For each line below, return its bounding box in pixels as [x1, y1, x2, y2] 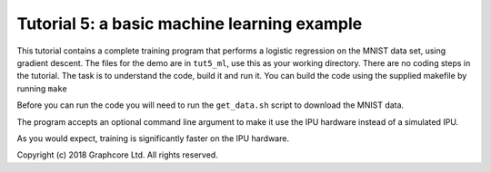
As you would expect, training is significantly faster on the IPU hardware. [16, 132, 290, 144]
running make [16, 82, 67, 94]
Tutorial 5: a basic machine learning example [16, 14, 363, 33]
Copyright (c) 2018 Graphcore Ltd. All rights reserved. [16, 149, 218, 160]
